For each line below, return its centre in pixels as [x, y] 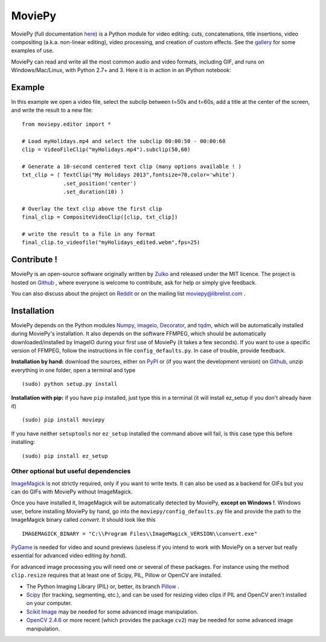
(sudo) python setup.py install [70, 384]
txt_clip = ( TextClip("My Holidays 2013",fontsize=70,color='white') [129, 175]
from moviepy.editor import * [67, 124]
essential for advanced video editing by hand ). [69, 556]
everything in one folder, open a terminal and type [73, 370]
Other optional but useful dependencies [71, 471]
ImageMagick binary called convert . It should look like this [84, 520]
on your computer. [49, 603]
